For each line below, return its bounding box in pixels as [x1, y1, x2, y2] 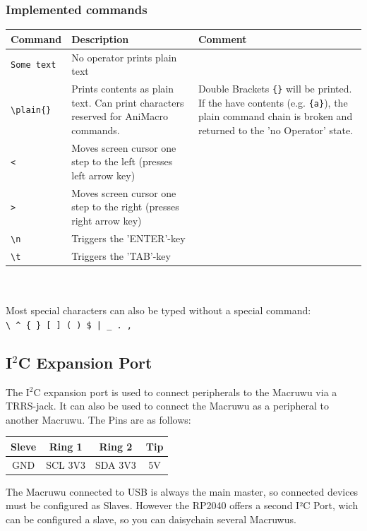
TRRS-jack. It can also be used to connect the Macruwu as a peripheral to [6, 398, 330, 413]
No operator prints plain [71, 49, 177, 64]
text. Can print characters [71, 95, 184, 109]
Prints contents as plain [71, 81, 174, 96]
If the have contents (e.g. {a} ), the [198, 95, 348, 109]
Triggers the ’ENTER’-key [71, 230, 186, 245]
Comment [198, 31, 247, 46]
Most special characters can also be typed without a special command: [6, 303, 311, 318]
